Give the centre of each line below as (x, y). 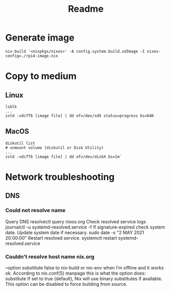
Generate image (40, 38)
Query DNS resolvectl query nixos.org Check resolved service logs (76, 221)
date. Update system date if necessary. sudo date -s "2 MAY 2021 (75, 232)
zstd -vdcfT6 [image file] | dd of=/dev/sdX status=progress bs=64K (80, 116)
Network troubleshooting (60, 177)
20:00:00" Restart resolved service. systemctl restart (61, 238)
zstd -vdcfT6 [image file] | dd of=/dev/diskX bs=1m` (64, 157)
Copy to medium (41, 76)
